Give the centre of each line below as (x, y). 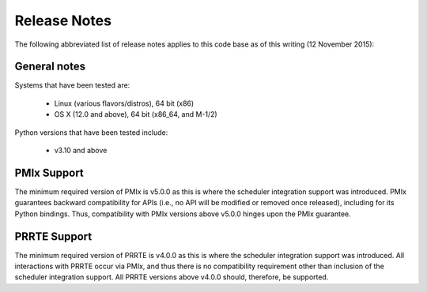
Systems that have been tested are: (72, 85)
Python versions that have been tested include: (91, 132)
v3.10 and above (81, 151)
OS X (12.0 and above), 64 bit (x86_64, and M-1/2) (136, 114)
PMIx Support (49, 172)
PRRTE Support (53, 236)
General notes (50, 67)
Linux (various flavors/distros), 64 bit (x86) (124, 103)
